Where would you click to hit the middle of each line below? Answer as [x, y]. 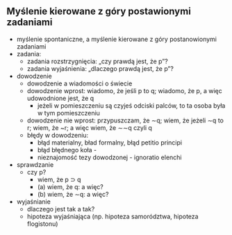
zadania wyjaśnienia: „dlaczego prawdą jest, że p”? [100, 68]
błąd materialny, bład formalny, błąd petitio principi [109, 143]
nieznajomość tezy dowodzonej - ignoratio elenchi [109, 157]
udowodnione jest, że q [60, 98]
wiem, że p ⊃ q [59, 179]
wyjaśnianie [34, 202]
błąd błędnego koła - [67, 149]
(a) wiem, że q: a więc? [70, 186]
